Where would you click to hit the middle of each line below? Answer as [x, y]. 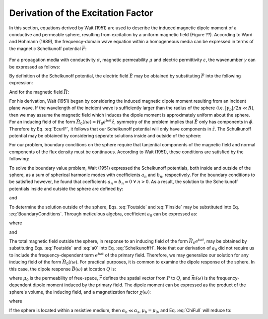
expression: [21, 83]
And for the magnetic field [36, 92]
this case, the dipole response [40, 269]
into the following [223, 76]
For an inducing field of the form [42, 122]
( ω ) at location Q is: [96, 269]
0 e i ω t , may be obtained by [220, 241]
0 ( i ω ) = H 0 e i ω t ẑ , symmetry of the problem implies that [137, 122]
